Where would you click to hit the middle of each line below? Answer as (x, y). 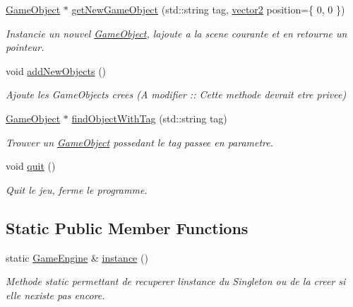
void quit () (31, 166)
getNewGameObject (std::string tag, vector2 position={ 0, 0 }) (208, 9)
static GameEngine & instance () (77, 257)
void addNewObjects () (56, 70)
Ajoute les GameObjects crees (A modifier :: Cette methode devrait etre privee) (176, 94)
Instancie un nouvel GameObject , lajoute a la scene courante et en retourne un (176, 33)
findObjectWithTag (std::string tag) (149, 118)
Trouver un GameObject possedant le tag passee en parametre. (140, 142)
